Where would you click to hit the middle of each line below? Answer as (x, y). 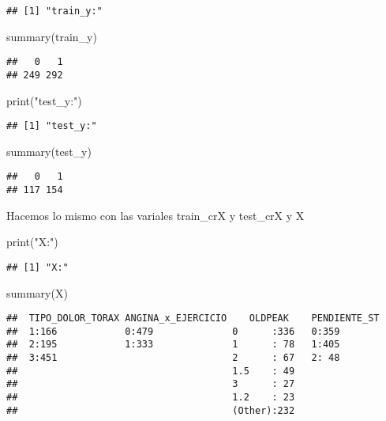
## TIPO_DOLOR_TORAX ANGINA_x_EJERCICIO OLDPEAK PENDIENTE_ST (193, 319)
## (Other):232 (151, 410)
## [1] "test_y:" (52, 126)
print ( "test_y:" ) (44, 100)
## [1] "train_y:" (54, 11)
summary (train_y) (52, 36)
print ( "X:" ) (32, 242)
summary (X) (37, 292)
